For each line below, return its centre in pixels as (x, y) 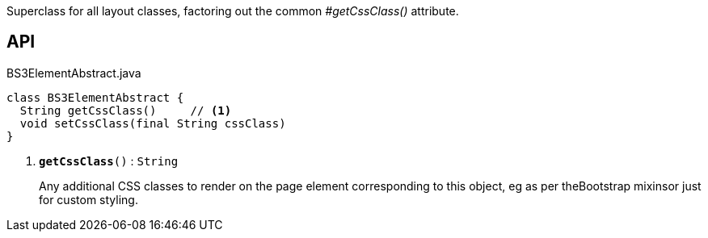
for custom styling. (88, 199)
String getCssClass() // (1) (126, 110)
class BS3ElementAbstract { (95, 97)
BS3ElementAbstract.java (74, 73)
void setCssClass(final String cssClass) (153, 123)
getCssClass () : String (109, 161)
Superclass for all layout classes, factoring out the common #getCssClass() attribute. (233, 11)
